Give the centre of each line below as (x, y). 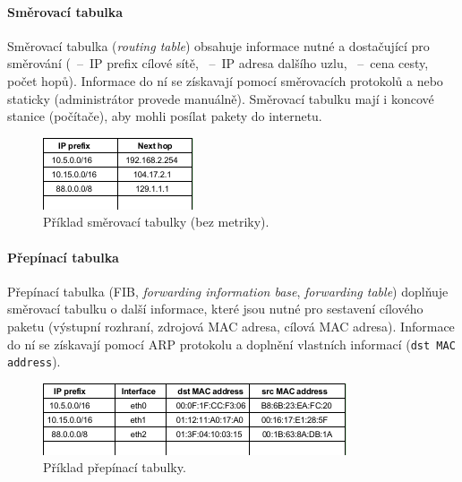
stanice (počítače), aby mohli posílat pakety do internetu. (165, 116)
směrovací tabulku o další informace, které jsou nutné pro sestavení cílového (215, 309)
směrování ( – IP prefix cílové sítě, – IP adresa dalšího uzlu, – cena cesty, (218, 63)
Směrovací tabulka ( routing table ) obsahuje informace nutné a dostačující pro (218, 45)
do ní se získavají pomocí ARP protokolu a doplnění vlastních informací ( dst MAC (231, 344)
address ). (34, 361)
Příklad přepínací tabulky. (115, 467)
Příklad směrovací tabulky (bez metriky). (156, 222)
